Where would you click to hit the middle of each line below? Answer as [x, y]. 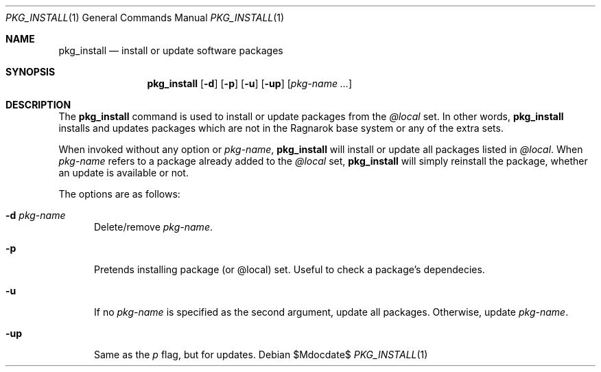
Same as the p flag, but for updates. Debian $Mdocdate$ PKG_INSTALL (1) [261, 354]
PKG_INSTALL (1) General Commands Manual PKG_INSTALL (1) [145, 18]
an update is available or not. [123, 173]
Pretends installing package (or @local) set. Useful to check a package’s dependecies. [290, 269]
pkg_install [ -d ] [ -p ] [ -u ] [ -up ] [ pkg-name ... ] [250, 83]
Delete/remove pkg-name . [153, 227]
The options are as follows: [119, 194]
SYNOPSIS [31, 72]
